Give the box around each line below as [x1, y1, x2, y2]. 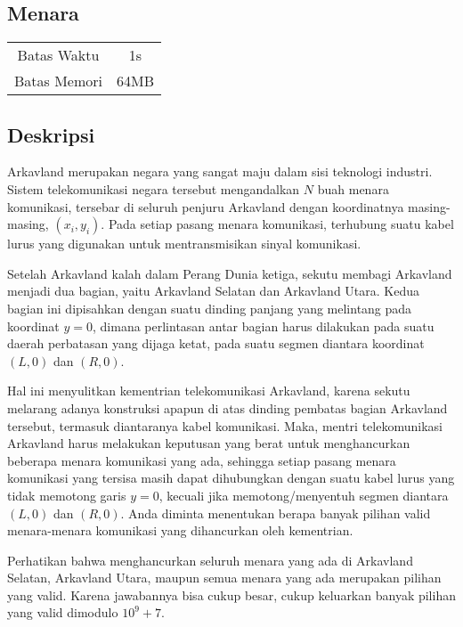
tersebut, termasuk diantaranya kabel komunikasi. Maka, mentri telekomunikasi [7, 416, 443, 435]
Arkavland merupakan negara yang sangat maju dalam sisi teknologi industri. [7, 162, 433, 181]
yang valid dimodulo [7, 603, 118, 622]
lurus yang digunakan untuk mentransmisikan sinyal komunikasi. [7, 234, 361, 253]
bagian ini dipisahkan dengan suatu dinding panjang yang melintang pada [7, 298, 412, 317]
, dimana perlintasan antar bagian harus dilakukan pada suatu [92, 316, 435, 335]
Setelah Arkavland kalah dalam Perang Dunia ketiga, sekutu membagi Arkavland [7, 264, 452, 282]
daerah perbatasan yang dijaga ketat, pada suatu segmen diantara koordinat [7, 334, 425, 353]
